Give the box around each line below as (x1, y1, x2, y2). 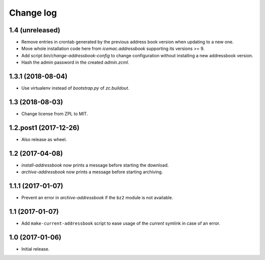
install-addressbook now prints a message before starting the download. (21, 162, 169, 168)
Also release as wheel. (21, 136, 67, 142)
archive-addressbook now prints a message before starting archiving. (21, 169, 163, 175)
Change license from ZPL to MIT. (21, 111, 88, 117)
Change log (9, 7, 57, 18)
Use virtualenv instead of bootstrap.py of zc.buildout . (21, 85, 130, 91)
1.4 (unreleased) (9, 26, 61, 34)
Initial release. (21, 246, 50, 252)
